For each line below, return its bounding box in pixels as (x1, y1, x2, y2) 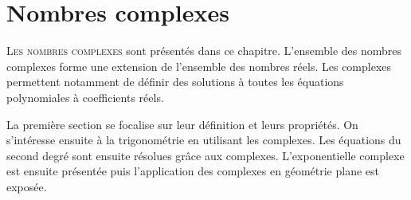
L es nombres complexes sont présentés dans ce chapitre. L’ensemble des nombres (6, 42, 402, 59)
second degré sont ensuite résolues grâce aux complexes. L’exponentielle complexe (6, 147, 405, 163)
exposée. (6, 178, 47, 194)
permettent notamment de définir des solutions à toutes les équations (6, 73, 344, 90)
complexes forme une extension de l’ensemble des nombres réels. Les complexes (6, 57, 392, 74)
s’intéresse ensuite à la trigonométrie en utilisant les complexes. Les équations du (6, 131, 401, 148)
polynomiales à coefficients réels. (6, 88, 164, 105)
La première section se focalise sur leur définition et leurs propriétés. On (6, 116, 358, 132)
